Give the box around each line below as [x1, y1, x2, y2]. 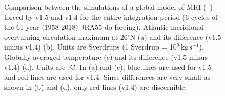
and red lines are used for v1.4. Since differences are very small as [4, 71, 210, 82]
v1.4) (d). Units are [4, 61, 66, 72]
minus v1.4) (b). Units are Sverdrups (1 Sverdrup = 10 [4, 41, 177, 52]
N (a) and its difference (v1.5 [130, 31, 221, 42]
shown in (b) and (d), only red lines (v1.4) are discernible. [4, 81, 187, 92]
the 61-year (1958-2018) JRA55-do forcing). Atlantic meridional [4, 21, 204, 32]
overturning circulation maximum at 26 [4, 31, 128, 42]
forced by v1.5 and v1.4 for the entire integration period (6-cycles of [4, 11, 218, 22]
